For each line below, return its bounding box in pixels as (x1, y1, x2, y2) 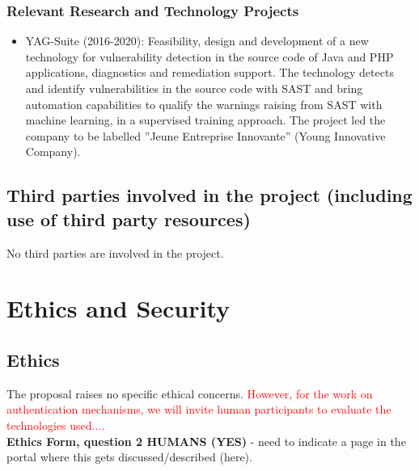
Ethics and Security (6, 292, 231, 325)
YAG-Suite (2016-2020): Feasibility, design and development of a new (25, 32, 369, 49)
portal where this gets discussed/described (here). (6, 448, 252, 465)
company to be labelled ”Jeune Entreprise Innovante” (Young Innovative (25, 127, 386, 144)
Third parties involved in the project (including (6, 183, 413, 208)
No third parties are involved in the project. (6, 244, 224, 261)
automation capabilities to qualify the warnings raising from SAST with (25, 95, 383, 112)
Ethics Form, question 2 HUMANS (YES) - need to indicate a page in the (6, 432, 406, 449)
